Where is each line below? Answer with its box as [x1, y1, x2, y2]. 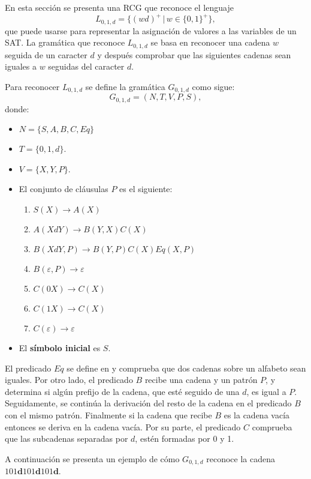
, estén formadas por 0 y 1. [135, 432, 234, 445]
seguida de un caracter [5, 48, 87, 61]
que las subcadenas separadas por [5, 432, 128, 445]
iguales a [5, 60, 37, 73]
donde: [5, 102, 29, 115]
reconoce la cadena [206, 452, 276, 465]
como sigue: [192, 80, 235, 92]
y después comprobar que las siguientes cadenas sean [97, 48, 291, 61]
